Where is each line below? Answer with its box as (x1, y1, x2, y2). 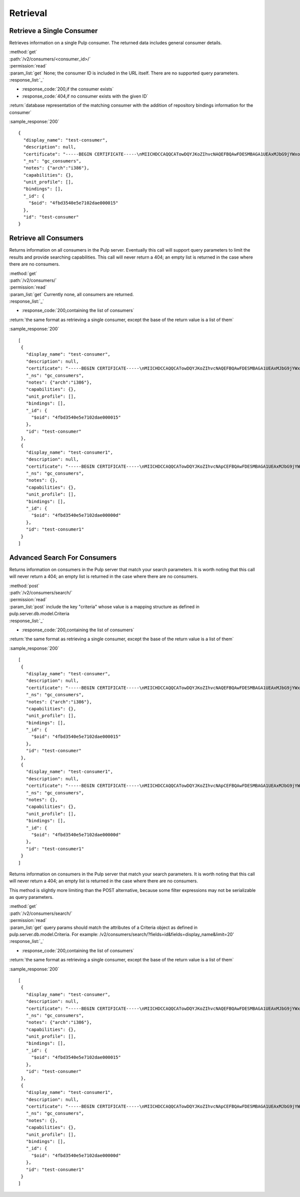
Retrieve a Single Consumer (9, 27, 98, 35)
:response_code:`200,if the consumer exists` (21, 86, 114, 92)
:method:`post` (9, 583, 40, 589)
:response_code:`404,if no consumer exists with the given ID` (21, 93, 148, 99)
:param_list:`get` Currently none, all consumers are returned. (9, 291, 134, 297)
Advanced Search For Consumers (9, 553, 117, 562)
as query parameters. (9, 894, 53, 900)
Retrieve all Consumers (9, 234, 83, 243)
